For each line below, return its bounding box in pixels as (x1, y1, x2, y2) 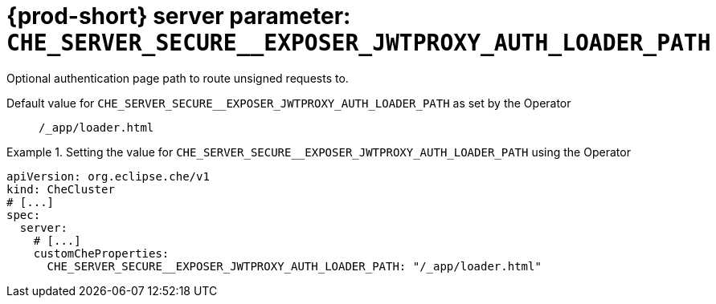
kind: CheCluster (6, 182, 115, 196)
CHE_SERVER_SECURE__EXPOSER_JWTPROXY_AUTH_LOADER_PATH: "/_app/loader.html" (47, 259, 542, 273)
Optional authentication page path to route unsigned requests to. (6, 71, 349, 85)
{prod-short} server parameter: (6, 2, 351, 30)
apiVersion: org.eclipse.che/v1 (6, 169, 210, 183)
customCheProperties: (33, 246, 170, 260)
